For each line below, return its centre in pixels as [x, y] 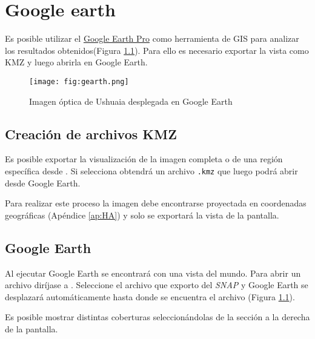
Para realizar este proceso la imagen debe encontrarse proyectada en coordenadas [156, 203]
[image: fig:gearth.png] [79, 81]
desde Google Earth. [43, 183]
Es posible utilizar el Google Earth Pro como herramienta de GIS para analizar [152, 38]
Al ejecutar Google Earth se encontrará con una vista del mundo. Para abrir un [153, 273]
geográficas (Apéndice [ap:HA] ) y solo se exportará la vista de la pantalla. [142, 215]
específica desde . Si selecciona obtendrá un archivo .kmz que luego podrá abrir [151, 170]
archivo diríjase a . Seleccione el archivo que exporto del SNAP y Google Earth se [157, 285]
